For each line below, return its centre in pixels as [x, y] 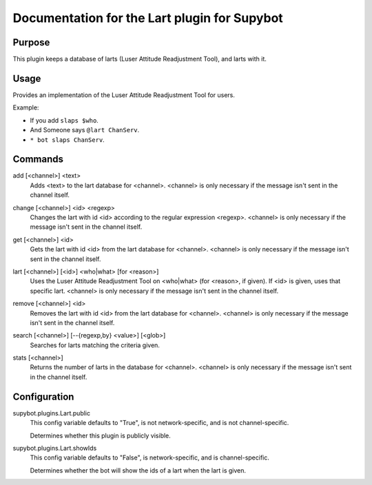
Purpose [31, 42]
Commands [38, 159]
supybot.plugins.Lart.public [52, 413]
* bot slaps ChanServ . [67, 140]
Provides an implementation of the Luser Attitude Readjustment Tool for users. [124, 95]
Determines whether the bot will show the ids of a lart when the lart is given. [138, 470]
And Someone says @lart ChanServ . [85, 130]
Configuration [43, 396]
